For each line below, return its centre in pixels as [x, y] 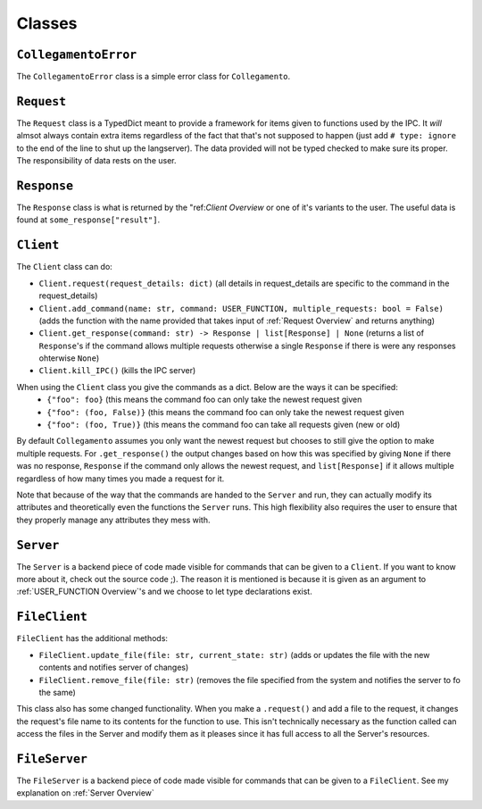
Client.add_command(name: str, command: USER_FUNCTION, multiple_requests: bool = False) [241, 309]
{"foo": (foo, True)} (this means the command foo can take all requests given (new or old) [224, 425]
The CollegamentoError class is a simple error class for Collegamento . [154, 77]
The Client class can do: [65, 267]
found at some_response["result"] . [88, 220]
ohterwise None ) [69, 358]
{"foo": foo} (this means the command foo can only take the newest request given [204, 400]
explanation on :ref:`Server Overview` [86, 793]
